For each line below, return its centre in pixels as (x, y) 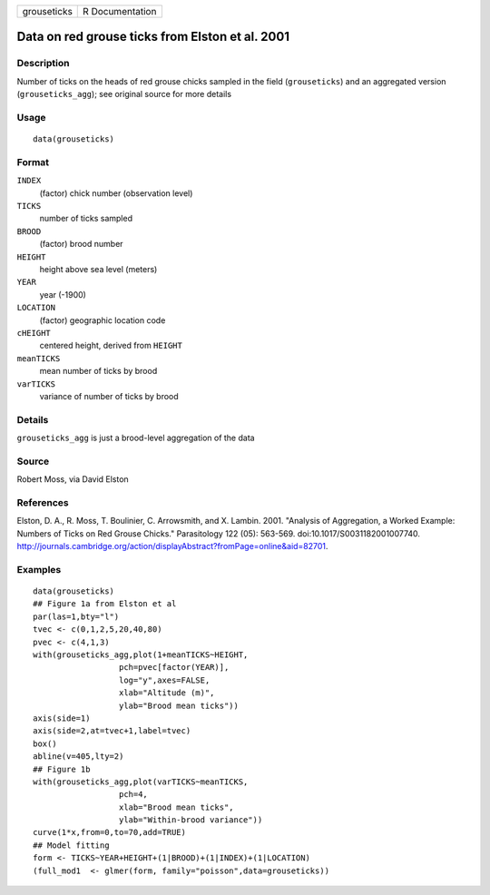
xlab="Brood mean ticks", (176, 807)
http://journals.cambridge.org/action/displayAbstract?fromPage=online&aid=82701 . (172, 546)
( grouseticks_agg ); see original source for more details (124, 94)
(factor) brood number (81, 244)
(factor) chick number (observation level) (116, 193)
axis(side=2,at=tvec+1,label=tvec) (112, 731)
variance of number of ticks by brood (109, 396)
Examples (39, 569)
